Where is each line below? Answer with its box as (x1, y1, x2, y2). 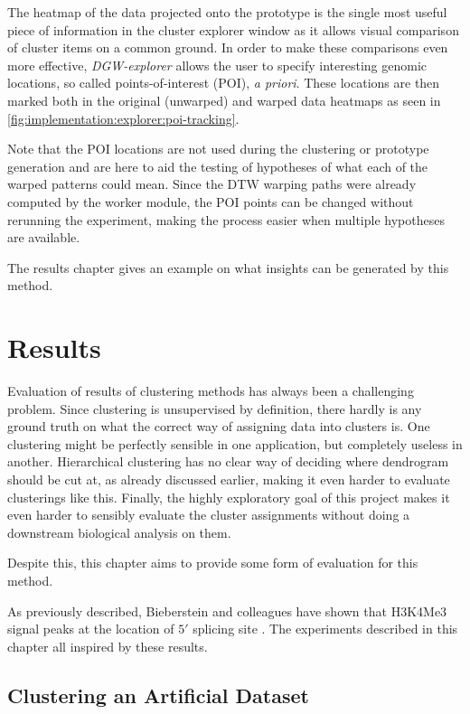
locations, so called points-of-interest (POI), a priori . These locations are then (7, 73, 440, 92)
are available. (7, 228, 80, 247)
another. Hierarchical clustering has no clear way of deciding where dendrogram (7, 452, 449, 471)
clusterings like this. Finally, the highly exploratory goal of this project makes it (7, 487, 450, 506)
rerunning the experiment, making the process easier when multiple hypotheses (7, 210, 445, 229)
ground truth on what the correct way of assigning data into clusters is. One (7, 417, 430, 436)
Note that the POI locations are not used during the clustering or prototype (7, 139, 429, 158)
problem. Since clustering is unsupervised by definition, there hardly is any (7, 399, 422, 418)
